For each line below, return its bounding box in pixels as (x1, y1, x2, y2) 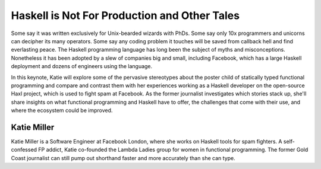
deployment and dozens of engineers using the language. (11, 63, 153, 70)
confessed (11, 146, 37, 154)
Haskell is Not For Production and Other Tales (11, 9, 240, 22)
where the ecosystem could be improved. (11, 107, 113, 114)
